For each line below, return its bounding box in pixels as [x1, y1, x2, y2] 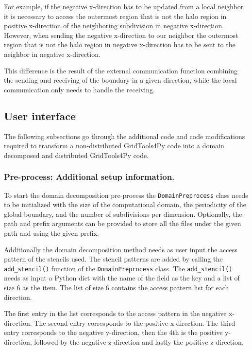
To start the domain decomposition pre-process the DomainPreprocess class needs [4, 190, 248, 200]
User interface [4, 108, 76, 123]
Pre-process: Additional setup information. [4, 171, 175, 183]
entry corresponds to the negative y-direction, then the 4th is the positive [4, 327, 223, 337]
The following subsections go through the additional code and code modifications [4, 131, 245, 141]
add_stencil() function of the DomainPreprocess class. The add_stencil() [4, 263, 233, 273]
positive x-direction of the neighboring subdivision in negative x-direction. [4, 20, 224, 31]
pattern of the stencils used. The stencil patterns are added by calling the [4, 254, 223, 264]
